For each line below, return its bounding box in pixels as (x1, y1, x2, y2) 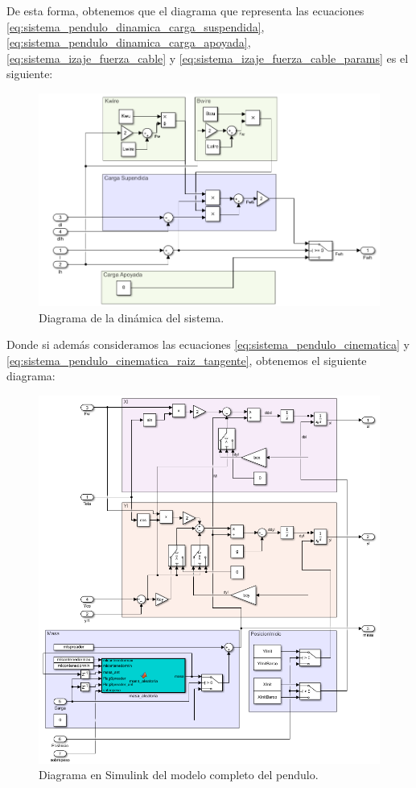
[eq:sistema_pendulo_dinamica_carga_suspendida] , (6, 18, 265, 35)
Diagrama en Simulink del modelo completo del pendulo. (39, 766, 319, 783)
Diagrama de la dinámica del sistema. (39, 309, 224, 326)
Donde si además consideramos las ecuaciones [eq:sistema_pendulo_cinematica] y (6, 336, 410, 353)
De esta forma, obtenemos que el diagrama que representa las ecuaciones (6, 2, 365, 19)
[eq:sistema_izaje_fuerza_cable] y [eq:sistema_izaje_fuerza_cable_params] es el (6, 49, 409, 66)
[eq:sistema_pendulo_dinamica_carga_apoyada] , (6, 34, 251, 51)
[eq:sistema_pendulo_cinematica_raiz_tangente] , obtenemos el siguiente (6, 351, 367, 368)
